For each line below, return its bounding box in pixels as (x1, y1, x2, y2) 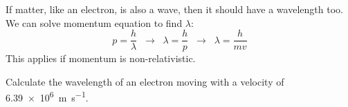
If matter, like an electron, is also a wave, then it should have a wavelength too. (6, 2, 343, 16)
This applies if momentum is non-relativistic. (6, 51, 196, 66)
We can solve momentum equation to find (6, 15, 183, 30)
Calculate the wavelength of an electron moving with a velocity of (6, 74, 284, 88)
